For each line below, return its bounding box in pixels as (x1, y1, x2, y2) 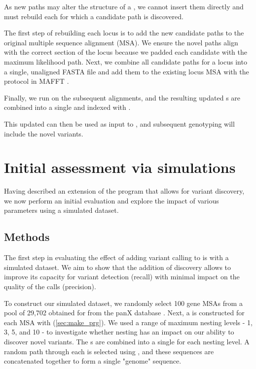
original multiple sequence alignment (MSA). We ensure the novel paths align (4, 37, 238, 47)
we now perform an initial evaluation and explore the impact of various (4, 195, 219, 205)
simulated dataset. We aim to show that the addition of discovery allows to (4, 262, 231, 272)
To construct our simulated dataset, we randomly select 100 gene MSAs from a (4, 298, 243, 308)
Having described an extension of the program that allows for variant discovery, (4, 186, 245, 196)
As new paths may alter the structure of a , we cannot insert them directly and (4, 1, 244, 11)
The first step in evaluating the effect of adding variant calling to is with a (4, 252, 229, 263)
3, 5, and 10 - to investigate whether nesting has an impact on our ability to (4, 327, 234, 337)
